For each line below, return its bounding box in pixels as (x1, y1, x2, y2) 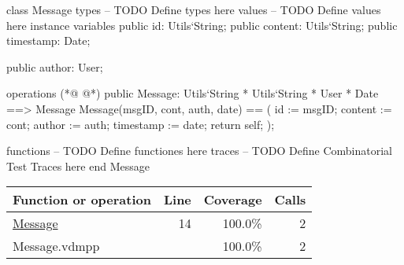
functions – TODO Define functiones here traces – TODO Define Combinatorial (6, 142, 392, 159)
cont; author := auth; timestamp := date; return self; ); (6, 116, 275, 132)
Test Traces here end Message (6, 157, 150, 174)
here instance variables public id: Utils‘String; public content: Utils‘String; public (6, 17, 398, 33)
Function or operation (13, 190, 151, 209)
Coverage (203, 190, 262, 209)
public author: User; (6, 58, 103, 75)
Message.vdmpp (13, 237, 100, 256)
